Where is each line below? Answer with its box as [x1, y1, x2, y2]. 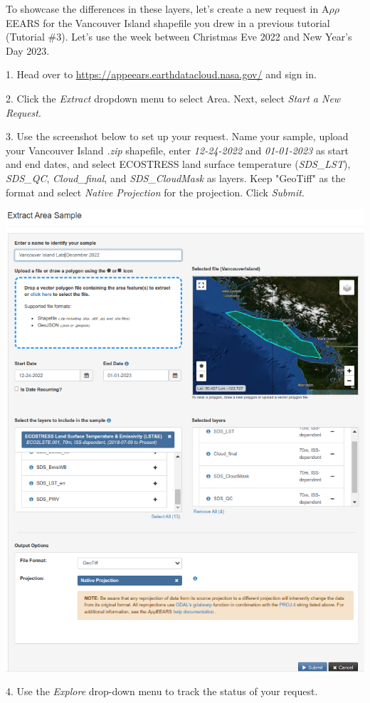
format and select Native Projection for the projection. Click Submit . [6, 184, 305, 199]
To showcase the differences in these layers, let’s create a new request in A [6, 1, 329, 16]
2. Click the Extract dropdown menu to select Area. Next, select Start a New [6, 90, 341, 105]
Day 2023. [6, 43, 50, 58]
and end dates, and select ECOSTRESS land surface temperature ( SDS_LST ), [6, 157, 351, 171]
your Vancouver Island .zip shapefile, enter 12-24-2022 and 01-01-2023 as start [6, 142, 349, 157]
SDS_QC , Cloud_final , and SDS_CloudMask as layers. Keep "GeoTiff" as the [6, 170, 346, 185]
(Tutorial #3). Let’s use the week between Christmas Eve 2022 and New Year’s [6, 29, 352, 44]
